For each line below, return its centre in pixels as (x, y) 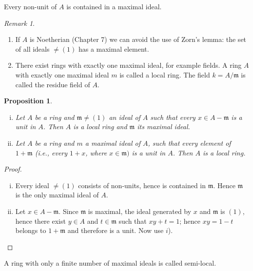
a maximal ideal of (113, 143)
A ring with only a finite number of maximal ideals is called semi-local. (110, 263)
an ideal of (125, 117)
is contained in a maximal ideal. (114, 6)
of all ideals (32, 48)
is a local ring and (100, 126)
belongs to (31, 230)
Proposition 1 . (28, 101)
